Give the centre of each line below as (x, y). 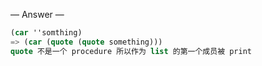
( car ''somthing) (46, 33)
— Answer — (37, 14)
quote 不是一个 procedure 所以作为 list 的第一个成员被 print (131, 51)
